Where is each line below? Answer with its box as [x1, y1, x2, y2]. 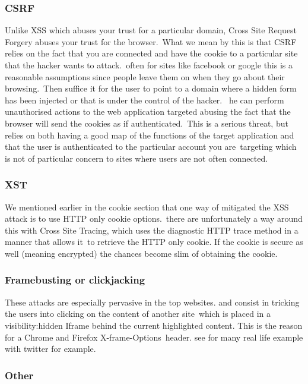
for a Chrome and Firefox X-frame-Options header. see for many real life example [5, 331, 303, 343]
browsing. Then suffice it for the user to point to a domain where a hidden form [5, 82, 297, 95]
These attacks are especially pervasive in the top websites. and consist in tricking [5, 295, 300, 308]
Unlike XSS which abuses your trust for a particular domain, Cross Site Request [5, 24, 297, 36]
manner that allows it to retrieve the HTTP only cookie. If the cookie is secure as [5, 235, 303, 248]
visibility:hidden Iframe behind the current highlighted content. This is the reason [5, 319, 303, 331]
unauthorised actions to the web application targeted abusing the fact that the [5, 105, 291, 118]
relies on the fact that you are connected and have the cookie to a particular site [5, 47, 298, 59]
